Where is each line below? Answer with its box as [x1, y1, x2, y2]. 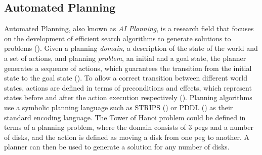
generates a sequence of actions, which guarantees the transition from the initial [4, 62, 252, 73]
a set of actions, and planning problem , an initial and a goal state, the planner [4, 52, 246, 63]
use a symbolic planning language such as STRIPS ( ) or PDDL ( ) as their [4, 102, 233, 112]
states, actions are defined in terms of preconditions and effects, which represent [4, 82, 252, 93]
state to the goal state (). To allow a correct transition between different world [4, 72, 248, 83]
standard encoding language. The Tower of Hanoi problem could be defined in [4, 112, 246, 122]
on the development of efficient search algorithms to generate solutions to [4, 33, 231, 43]
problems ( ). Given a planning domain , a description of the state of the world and [4, 43, 258, 53]
